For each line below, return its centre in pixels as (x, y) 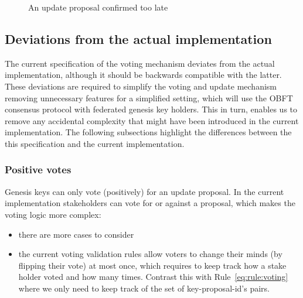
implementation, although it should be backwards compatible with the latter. (143, 75)
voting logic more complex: (53, 214)
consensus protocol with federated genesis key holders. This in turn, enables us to (151, 109)
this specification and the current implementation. (95, 143)
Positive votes (38, 169)
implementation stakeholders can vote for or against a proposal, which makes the (150, 203)
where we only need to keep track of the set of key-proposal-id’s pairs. (144, 288)
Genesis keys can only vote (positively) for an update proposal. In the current (144, 191)
